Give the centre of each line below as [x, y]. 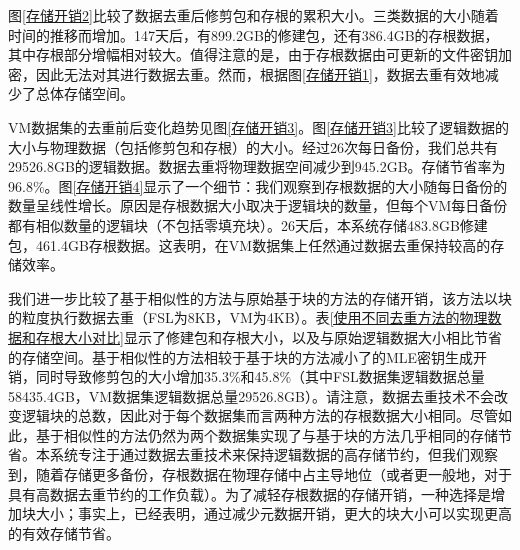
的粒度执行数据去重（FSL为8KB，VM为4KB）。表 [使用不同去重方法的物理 [248, 317]
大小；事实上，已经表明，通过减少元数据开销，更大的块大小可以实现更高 [273, 513]
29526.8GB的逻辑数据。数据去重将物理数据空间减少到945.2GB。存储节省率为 [257, 166]
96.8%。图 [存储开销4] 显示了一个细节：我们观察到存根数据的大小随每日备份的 [258, 185]
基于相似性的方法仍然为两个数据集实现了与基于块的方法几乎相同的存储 [266, 434]
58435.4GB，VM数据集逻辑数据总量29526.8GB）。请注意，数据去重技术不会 [251, 395]
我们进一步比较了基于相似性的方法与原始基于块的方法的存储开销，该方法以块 [260, 297]
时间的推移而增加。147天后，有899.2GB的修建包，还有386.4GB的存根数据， [253, 34]
